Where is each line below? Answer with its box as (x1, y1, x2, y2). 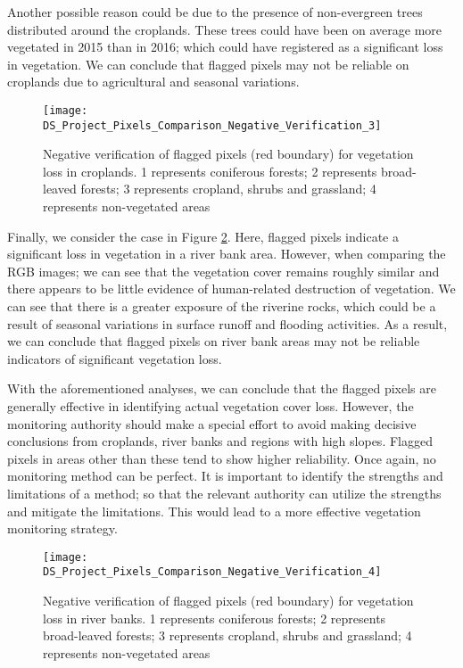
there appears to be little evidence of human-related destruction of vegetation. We (7, 279, 456, 298)
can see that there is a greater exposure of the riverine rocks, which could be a (7, 297, 436, 316)
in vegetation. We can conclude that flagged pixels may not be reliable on (7, 54, 409, 73)
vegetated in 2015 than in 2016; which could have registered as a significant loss (7, 37, 443, 56)
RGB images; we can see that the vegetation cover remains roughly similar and (7, 261, 440, 280)
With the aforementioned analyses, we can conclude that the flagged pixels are (7, 379, 436, 398)
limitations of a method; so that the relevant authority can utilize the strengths (7, 483, 442, 502)
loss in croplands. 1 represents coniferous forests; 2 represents (43, 161, 377, 180)
